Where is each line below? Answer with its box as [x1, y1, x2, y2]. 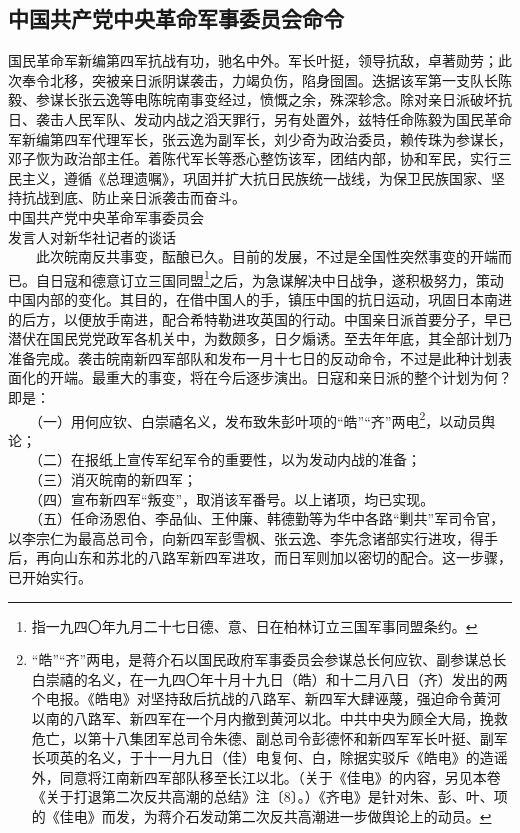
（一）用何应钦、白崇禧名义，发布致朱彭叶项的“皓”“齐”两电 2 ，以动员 [35, 407, 482, 431]
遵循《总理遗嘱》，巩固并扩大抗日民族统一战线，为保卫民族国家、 [63, 167, 491, 188]
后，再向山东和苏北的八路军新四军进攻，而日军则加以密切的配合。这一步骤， [8, 547, 512, 568]
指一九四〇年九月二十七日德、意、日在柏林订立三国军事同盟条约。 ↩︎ [31, 615, 478, 636]
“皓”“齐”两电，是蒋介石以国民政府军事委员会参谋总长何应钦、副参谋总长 [31, 649, 507, 670]
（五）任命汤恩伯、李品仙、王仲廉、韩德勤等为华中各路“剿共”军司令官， [35, 508, 505, 529]
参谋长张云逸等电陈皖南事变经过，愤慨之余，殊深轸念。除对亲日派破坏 [35, 89, 498, 110]
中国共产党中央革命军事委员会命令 [8, 3, 344, 34]
